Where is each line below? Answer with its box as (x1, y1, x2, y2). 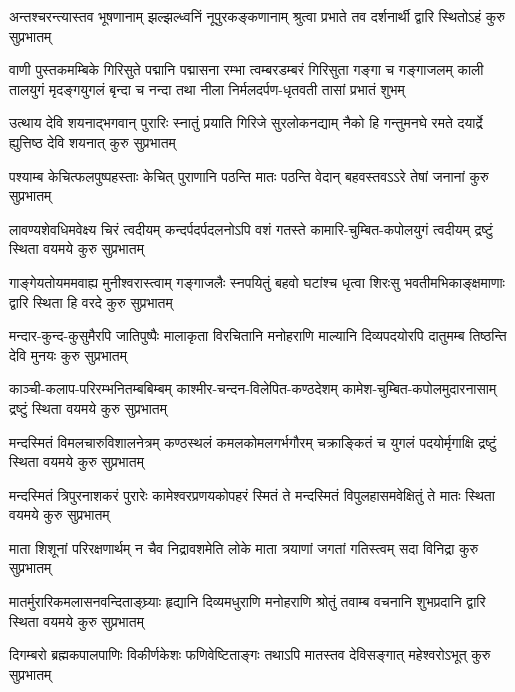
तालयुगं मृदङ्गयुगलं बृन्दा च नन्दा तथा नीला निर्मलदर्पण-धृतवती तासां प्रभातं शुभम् (9, 78, 405, 99)
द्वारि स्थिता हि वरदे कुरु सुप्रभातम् (9, 291, 173, 312)
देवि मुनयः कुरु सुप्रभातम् (9, 344, 127, 365)
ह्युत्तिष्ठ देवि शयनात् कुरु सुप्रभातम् (9, 131, 176, 152)
